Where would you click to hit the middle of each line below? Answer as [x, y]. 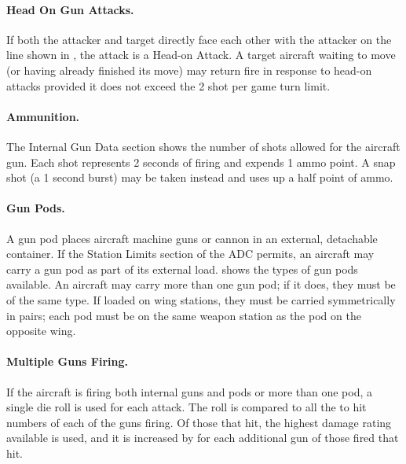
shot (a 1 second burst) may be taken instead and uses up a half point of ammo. [200, 177]
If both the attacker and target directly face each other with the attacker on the [199, 39]
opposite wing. [41, 331]
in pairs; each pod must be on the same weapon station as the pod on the [184, 315]
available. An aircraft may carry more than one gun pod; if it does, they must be [201, 284]
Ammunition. [43, 116]
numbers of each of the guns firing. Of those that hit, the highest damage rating [199, 422]
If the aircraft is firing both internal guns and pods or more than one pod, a [190, 391]
